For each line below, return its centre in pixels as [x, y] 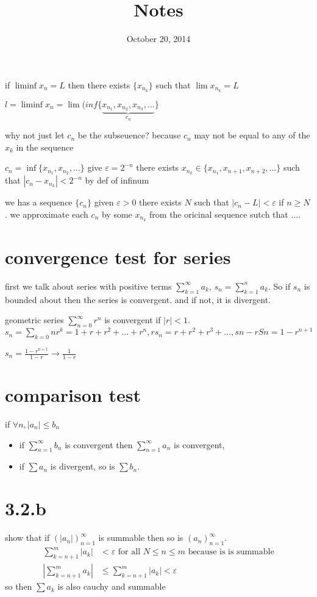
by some [117, 214]
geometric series [34, 320]
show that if [27, 538]
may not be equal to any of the [252, 135]
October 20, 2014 [158, 39]
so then [19, 586]
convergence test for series [118, 256]
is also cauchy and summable [112, 586]
